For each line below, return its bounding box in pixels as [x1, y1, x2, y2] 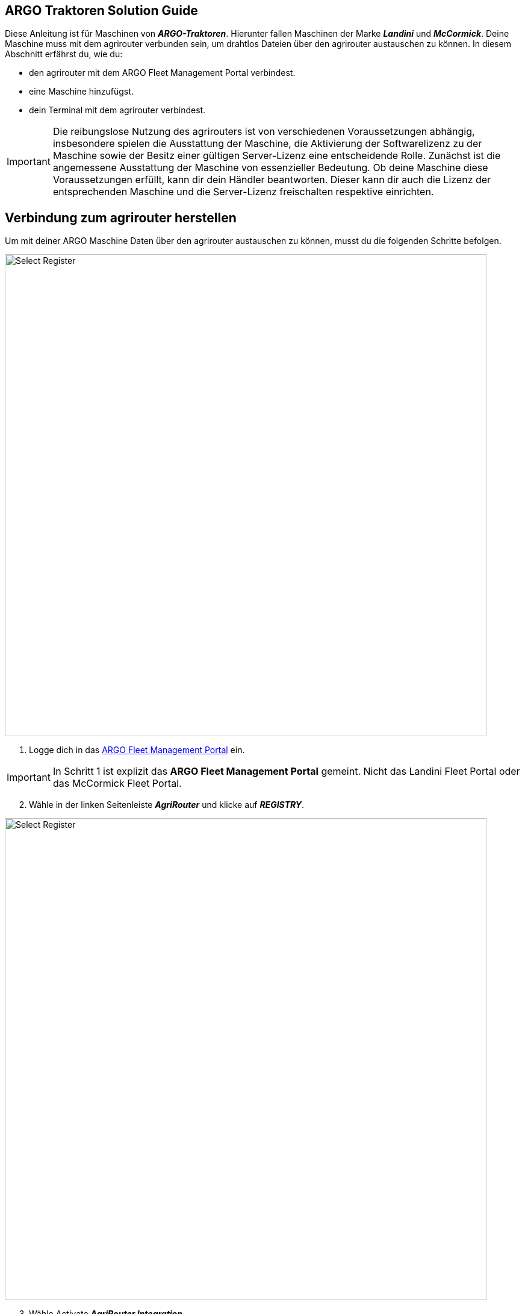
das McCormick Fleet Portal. [52, 777, 182, 790]
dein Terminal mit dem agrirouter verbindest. [29, 105, 206, 116]
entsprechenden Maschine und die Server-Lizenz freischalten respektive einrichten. [52, 186, 434, 198]
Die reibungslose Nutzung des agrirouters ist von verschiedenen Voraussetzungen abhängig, [52, 125, 475, 138]
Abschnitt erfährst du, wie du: [5, 49, 123, 60]
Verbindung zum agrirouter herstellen [5, 210, 237, 225]
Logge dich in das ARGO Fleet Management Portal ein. [29, 745, 245, 756]
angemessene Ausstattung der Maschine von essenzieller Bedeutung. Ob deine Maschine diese [52, 161, 488, 174]
